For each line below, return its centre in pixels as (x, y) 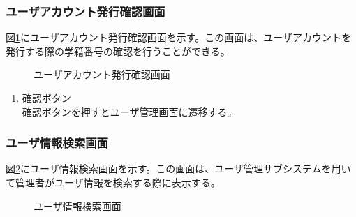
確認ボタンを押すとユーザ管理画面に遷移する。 (129, 111)
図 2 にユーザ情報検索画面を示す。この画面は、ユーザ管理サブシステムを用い (178, 169)
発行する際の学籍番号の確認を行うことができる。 (118, 51)
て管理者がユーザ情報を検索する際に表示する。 (113, 182)
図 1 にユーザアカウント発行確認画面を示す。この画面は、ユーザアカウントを (179, 37)
